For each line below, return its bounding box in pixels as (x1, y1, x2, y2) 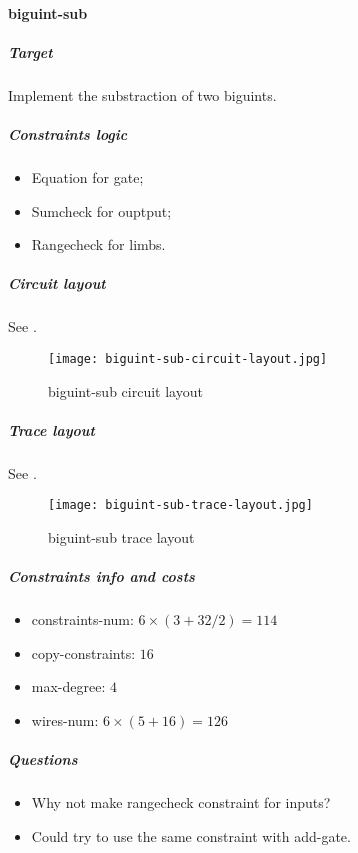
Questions (8, 749, 78, 770)
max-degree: (31, 676, 106, 697)
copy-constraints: (31, 642, 136, 663)
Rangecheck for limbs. (31, 234, 166, 255)
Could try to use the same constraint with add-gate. (31, 825, 351, 846)
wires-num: (31, 709, 99, 730)
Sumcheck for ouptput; (31, 200, 172, 221)
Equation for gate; (31, 166, 144, 187)
